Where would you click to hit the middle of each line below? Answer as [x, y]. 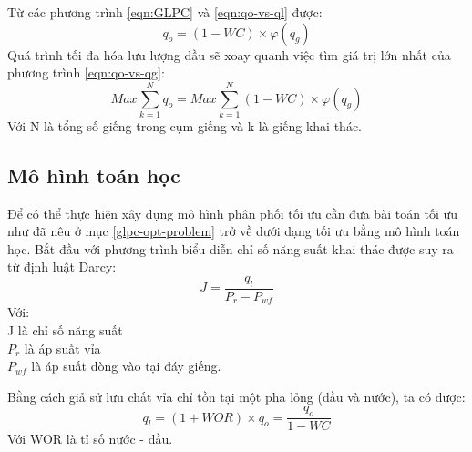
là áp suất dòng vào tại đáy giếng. [126, 366]
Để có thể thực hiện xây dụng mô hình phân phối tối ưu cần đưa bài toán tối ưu [233, 213]
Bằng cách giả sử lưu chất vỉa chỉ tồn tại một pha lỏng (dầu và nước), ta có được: [236, 396]
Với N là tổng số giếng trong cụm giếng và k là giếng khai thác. [185, 125]
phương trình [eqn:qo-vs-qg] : [86, 72]
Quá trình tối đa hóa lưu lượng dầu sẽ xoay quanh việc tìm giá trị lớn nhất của [229, 54]
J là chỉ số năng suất [65, 329]
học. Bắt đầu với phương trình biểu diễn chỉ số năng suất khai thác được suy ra [231, 248]
